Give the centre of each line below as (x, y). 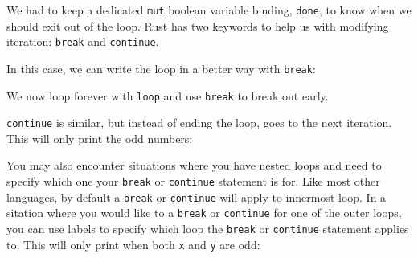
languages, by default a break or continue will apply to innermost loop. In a (197, 197)
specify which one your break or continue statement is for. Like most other (193, 181)
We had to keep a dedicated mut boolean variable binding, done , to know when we (209, 10)
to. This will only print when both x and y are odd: (133, 244)
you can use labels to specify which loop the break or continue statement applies (208, 229)
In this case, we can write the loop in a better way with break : (161, 68)
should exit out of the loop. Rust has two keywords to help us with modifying (198, 25)
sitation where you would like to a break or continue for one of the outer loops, (204, 213)
